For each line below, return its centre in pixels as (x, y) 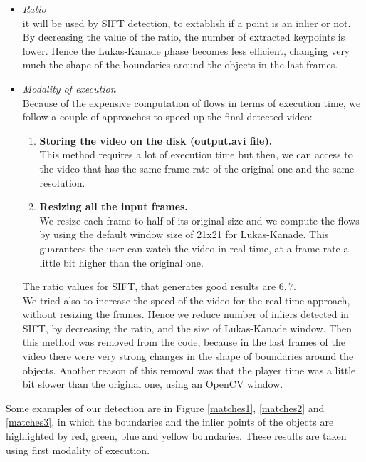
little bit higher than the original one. (121, 262)
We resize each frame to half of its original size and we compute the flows (199, 220)
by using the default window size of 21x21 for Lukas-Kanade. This (184, 234)
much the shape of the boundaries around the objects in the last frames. (180, 65)
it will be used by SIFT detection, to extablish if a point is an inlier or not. (187, 22)
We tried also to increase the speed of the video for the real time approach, (186, 300)
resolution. (62, 182)
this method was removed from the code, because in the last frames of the (184, 342)
